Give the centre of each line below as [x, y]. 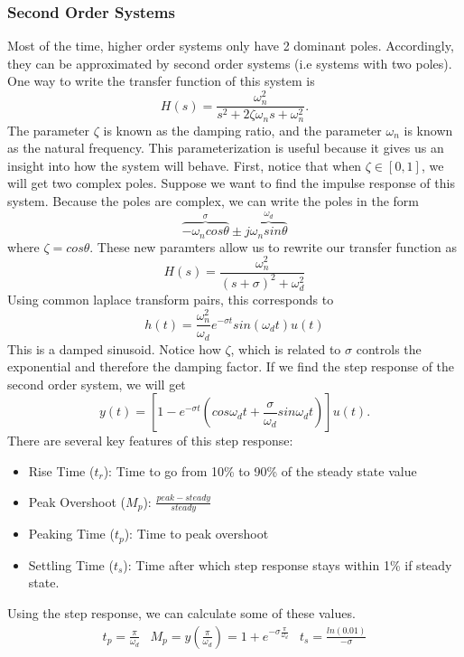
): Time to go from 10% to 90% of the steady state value [260, 470]
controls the [389, 348]
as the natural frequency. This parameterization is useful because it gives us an [226, 148]
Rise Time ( [61, 470]
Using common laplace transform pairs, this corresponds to [171, 300]
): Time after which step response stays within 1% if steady [288, 564]
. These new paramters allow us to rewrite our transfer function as [273, 246]
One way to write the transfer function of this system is [161, 81]
